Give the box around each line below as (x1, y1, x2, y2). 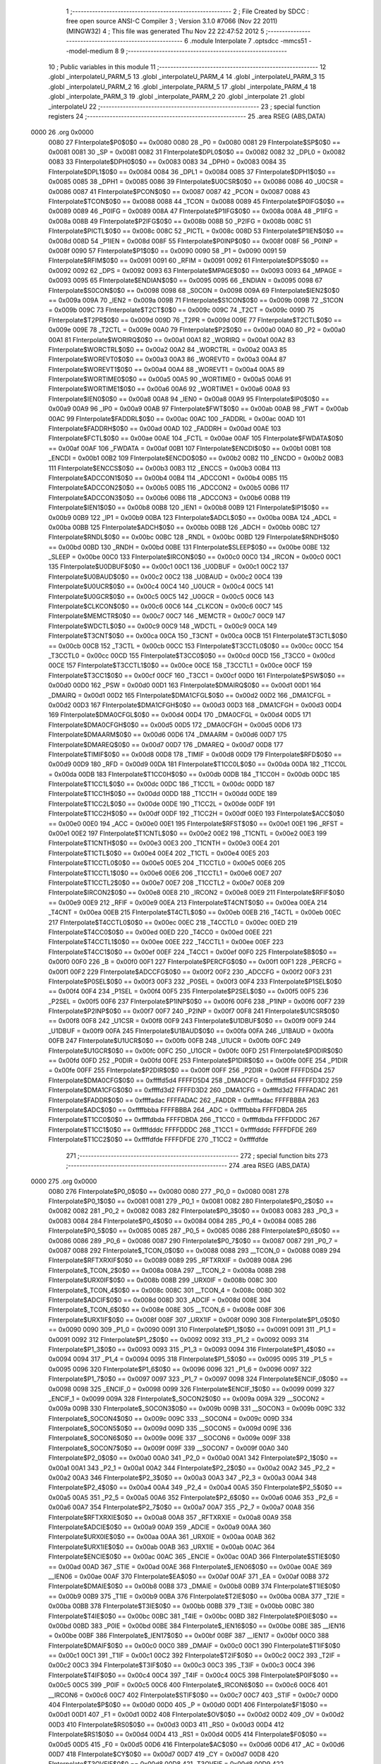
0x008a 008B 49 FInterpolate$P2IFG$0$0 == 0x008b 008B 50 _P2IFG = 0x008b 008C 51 (48, 217, 312, 225)
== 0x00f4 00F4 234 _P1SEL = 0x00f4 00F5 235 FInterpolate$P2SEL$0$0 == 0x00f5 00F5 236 (48, 987, 329, 996)
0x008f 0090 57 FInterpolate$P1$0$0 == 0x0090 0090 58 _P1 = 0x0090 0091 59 (48, 246, 286, 255)
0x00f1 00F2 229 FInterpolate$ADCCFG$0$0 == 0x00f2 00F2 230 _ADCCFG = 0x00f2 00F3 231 (48, 967, 332, 976)
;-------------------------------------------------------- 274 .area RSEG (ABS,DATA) (66, 1161, 310, 1169)
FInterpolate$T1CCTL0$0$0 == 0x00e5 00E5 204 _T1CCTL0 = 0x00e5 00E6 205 (48, 859, 286, 867)
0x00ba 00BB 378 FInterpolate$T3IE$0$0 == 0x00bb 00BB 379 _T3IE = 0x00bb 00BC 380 (48, 1602, 315, 1610)
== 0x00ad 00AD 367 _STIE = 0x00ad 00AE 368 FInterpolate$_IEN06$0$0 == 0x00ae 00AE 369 (48, 1562, 332, 1571)
